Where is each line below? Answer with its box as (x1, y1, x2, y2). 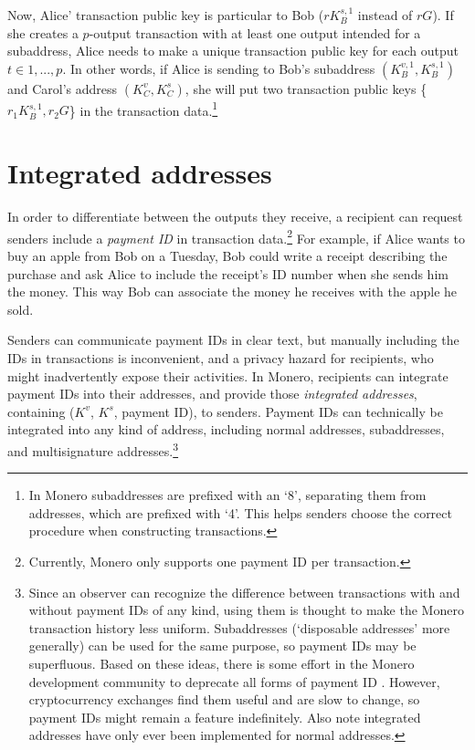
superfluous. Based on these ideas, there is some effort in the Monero (28, 653, 415, 672)
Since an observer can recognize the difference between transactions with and (28, 582, 460, 601)
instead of (357, 5, 413, 24)
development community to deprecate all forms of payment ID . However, (28, 672, 440, 691)
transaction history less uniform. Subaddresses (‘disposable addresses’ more (28, 618, 450, 637)
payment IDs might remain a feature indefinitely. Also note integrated (28, 707, 421, 726)
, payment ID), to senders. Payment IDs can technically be (113, 401, 443, 421)
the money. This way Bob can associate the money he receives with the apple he (7, 282, 458, 301)
